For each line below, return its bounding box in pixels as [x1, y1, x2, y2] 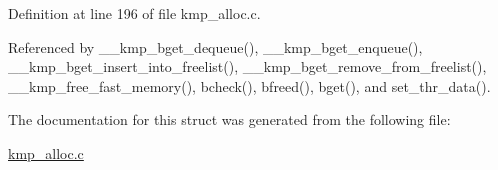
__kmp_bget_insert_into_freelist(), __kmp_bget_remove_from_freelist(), [8, 56, 487, 77]
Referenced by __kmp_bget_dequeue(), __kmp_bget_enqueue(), [8, 36, 423, 57]
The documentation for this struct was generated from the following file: [8, 109, 451, 130]
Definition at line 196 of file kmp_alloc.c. [8, 3, 261, 23]
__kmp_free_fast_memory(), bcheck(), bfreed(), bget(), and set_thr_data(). [8, 75, 491, 96]
